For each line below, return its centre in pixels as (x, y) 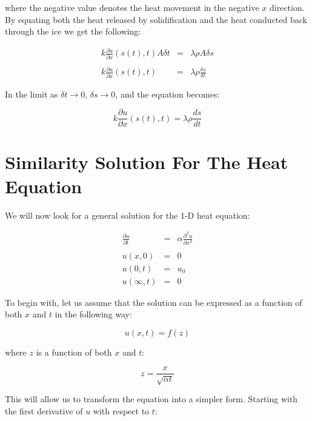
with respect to (121, 410)
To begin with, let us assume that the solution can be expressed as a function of (154, 302)
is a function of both (74, 352)
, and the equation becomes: (168, 94)
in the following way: (93, 314)
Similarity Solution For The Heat (147, 162)
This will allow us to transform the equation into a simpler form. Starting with (151, 399)
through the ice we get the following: (73, 31)
